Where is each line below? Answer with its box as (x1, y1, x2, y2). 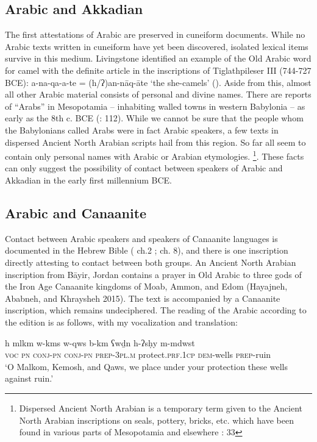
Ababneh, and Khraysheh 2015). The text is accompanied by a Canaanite (5, 291, 280, 304)
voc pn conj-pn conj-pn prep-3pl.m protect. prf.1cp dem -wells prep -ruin (5, 348, 271, 361)
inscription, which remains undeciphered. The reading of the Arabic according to (5, 304, 307, 316)
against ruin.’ (5, 372, 54, 385)
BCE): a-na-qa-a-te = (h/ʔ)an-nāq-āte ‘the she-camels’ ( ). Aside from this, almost (5, 76, 312, 88)
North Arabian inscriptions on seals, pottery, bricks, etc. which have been (19, 413, 294, 426)
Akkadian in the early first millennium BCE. (5, 173, 172, 186)
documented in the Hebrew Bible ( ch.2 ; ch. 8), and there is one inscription (5, 244, 288, 257)
